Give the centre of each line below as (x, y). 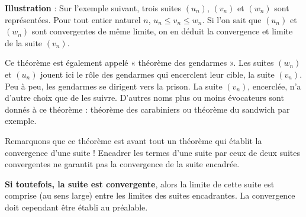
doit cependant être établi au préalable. (76, 207)
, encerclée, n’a (274, 86)
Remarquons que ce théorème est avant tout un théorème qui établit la (133, 140)
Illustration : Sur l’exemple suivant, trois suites (93, 8)
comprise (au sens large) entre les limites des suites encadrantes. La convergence (150, 195)
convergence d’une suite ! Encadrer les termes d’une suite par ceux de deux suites (152, 152)
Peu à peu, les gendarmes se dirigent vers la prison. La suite (114, 86)
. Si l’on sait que (232, 19)
